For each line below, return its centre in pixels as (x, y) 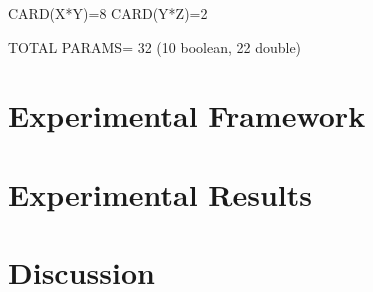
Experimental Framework (187, 115)
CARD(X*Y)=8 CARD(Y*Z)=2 (108, 13)
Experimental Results (160, 193)
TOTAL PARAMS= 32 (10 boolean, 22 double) (155, 46)
